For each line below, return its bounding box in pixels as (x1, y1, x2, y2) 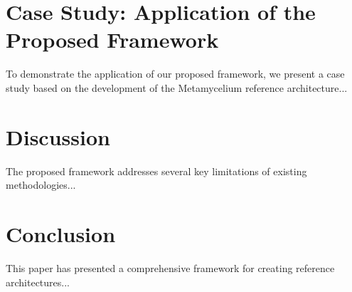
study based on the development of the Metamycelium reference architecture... (6, 80, 348, 95)
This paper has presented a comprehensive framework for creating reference (6, 260, 335, 275)
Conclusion (6, 219, 116, 248)
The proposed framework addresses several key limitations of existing (6, 163, 307, 178)
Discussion (6, 122, 110, 151)
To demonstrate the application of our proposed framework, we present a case (6, 66, 345, 81)
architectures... (6, 274, 70, 289)
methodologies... (6, 177, 76, 192)
